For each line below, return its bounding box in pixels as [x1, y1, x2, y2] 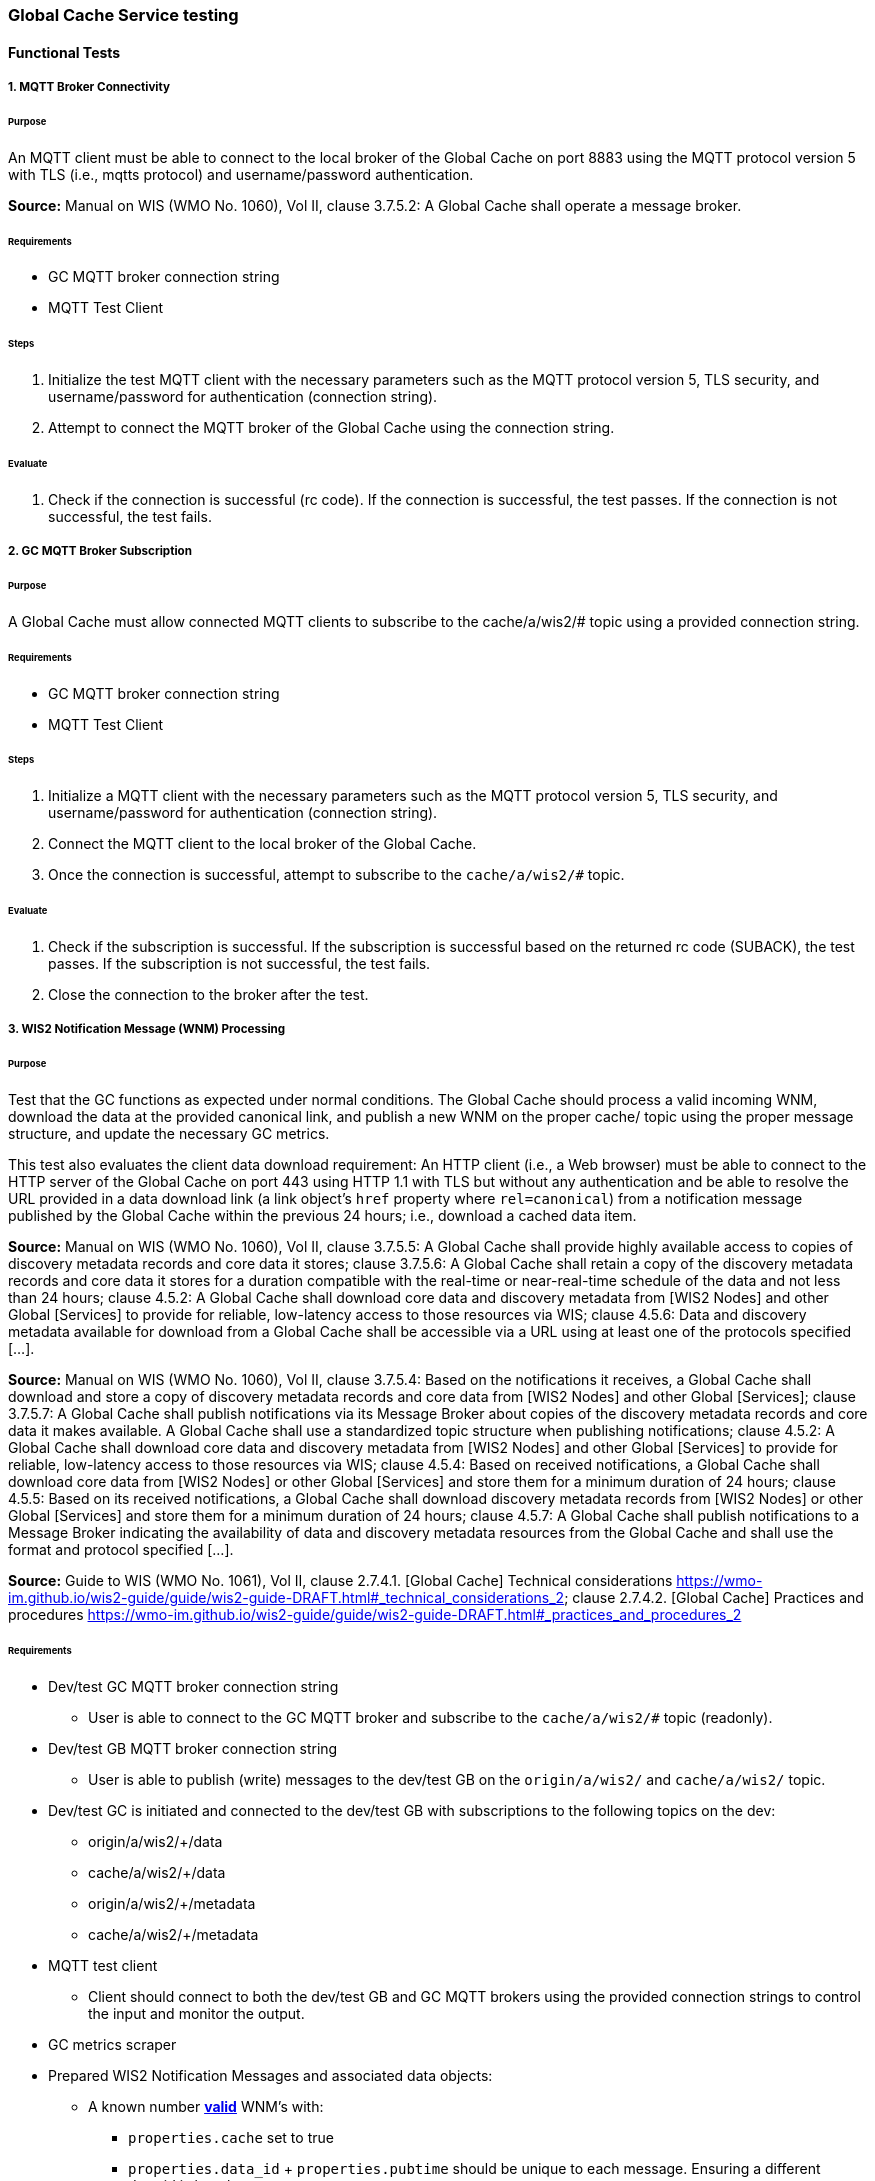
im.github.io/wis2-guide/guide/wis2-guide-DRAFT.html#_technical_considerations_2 [8, 1588, 565, 1606]
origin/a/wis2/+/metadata [88, 1894, 256, 1912]
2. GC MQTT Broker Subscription [8, 544, 192, 559]
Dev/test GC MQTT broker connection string [48, 1677, 339, 1695]
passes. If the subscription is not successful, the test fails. [48, 954, 431, 972]
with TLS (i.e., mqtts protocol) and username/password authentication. [8, 165, 474, 183]
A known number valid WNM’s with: [88, 2097, 324, 2115]
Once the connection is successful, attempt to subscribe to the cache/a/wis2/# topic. [48, 866, 625, 884]
